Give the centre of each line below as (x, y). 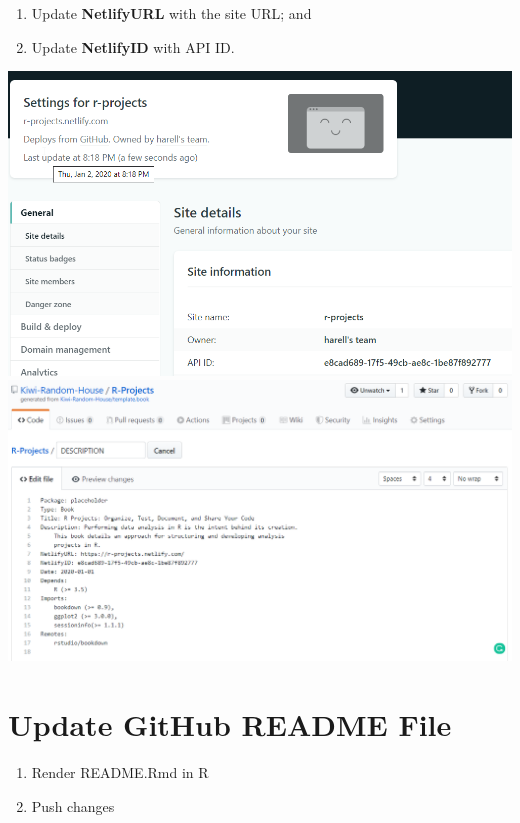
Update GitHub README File (230, 724)
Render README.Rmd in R (120, 772)
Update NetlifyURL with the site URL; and (171, 13)
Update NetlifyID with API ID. (133, 46)
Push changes (73, 805)
